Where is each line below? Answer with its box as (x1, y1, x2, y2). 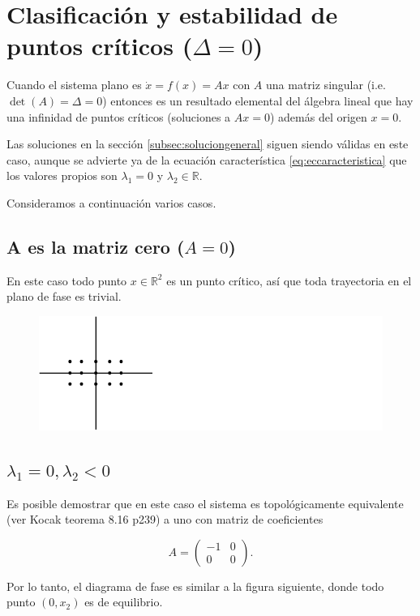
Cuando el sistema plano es (6, 76, 142, 93)
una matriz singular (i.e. (266, 76, 386, 93)
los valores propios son (6, 167, 118, 184)
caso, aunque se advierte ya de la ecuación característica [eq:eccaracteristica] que (6, 151, 407, 168)
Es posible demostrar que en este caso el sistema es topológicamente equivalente (6, 494, 404, 511)
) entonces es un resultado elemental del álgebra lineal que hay (102, 92, 414, 109)
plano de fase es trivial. (6, 288, 122, 305)
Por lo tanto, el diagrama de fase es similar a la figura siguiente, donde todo (6, 577, 384, 594)
